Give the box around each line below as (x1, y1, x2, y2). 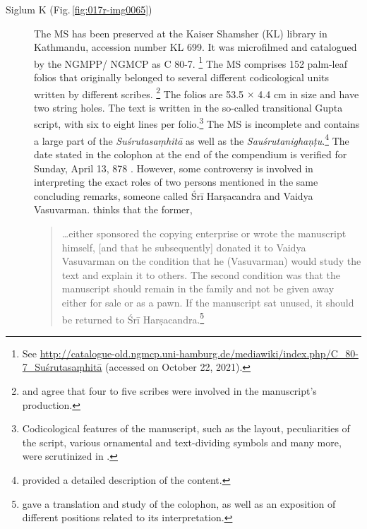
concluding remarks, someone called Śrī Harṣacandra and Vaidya (34, 188, 313, 203)
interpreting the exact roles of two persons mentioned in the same (34, 174, 318, 189)
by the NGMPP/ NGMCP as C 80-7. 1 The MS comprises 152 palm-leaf (34, 54, 347, 71)
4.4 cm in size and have (258, 86, 359, 101)
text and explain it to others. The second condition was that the (61, 267, 341, 282)
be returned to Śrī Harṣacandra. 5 (61, 309, 205, 326)
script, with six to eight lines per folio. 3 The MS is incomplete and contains (34, 114, 360, 131)
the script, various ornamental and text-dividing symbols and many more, (22, 434, 342, 449)
